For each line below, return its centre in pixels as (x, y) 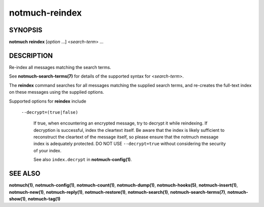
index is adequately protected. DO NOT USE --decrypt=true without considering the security (130, 144)
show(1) (17, 199)
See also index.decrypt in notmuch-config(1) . (83, 160)
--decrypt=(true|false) (50, 112)
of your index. (47, 150)
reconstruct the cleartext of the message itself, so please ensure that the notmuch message (126, 137)
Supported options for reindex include (48, 101)
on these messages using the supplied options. (57, 92)
